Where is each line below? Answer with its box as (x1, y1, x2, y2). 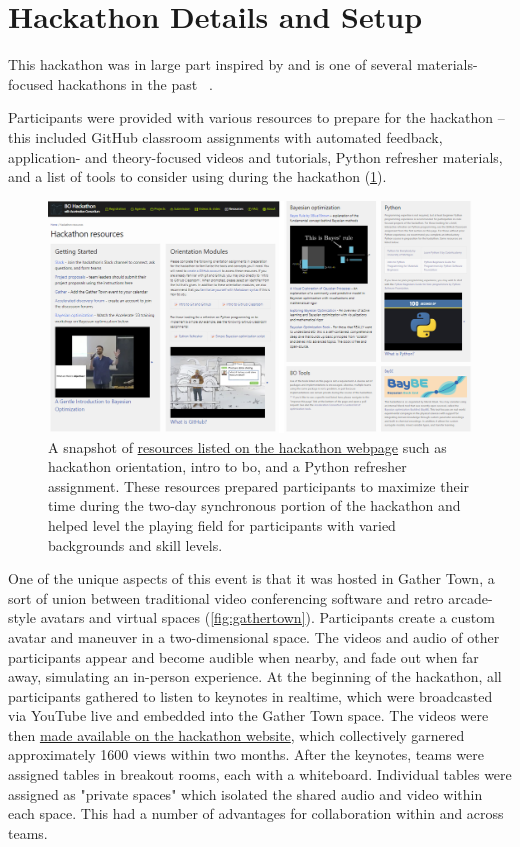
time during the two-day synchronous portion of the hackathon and (48, 495, 461, 516)
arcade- (448, 587, 493, 608)
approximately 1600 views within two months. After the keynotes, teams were (8, 744, 484, 765)
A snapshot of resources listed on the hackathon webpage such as (48, 436, 447, 457)
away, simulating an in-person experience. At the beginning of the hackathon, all (8, 666, 502, 687)
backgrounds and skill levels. (48, 534, 223, 555)
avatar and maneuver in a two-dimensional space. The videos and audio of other (8, 626, 500, 647)
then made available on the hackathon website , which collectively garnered (8, 724, 465, 745)
